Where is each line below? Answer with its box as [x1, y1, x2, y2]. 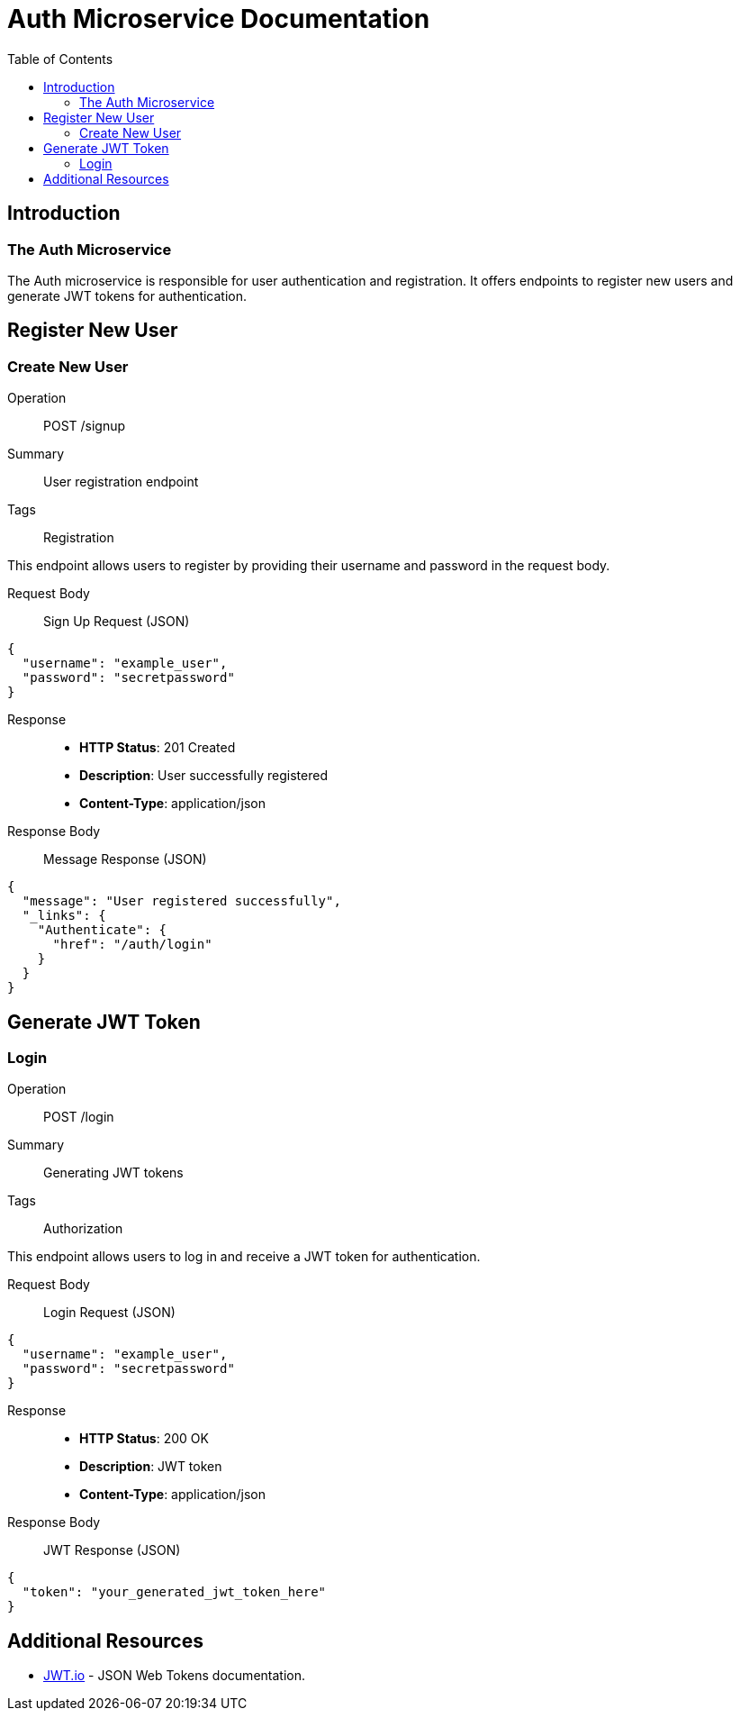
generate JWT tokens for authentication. [7, 287, 248, 304]
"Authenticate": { [37, 923, 167, 938]
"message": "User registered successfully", [22, 894, 341, 909]
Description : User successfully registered [79, 768, 328, 784]
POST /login [43, 1109, 114, 1125]
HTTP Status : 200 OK [79, 1431, 209, 1447]
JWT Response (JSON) [43, 1542, 181, 1559]
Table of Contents [7, 50, 113, 67]
